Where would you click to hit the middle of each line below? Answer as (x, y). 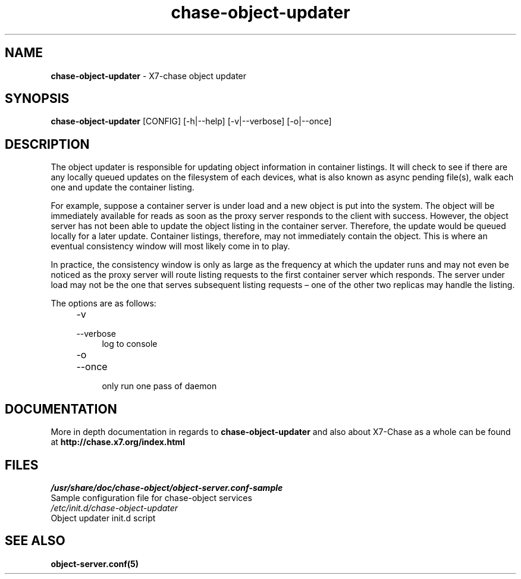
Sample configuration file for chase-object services (151, 497)
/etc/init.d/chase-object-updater (114, 508)
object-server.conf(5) (95, 564)
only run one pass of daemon (159, 386)
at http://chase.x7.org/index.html (118, 442)
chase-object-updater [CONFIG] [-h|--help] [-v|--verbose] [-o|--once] (191, 121)
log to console (130, 344)
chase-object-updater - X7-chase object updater (149, 76)
